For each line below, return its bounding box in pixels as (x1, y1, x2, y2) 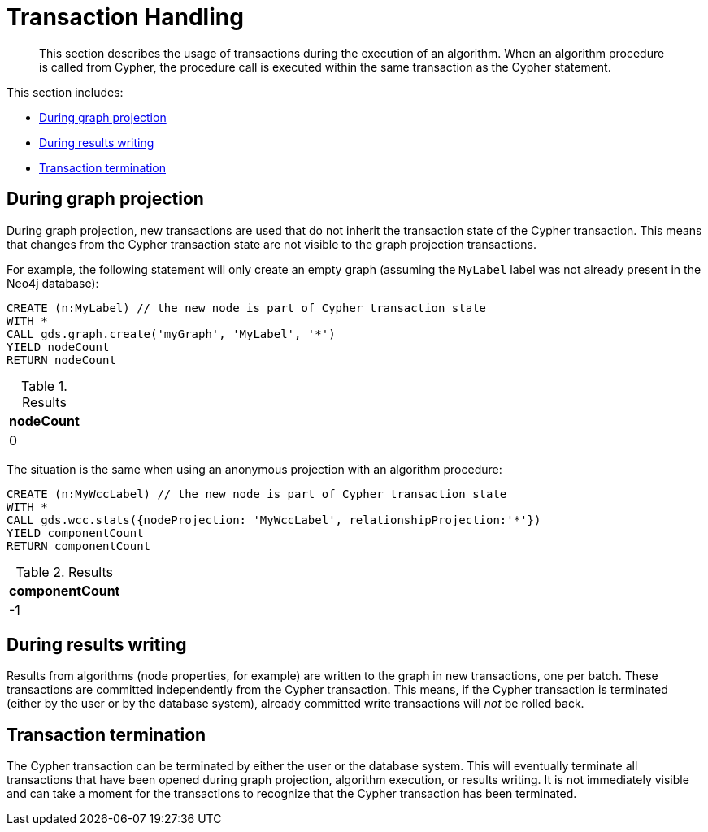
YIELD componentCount (7, 526, 144, 539)
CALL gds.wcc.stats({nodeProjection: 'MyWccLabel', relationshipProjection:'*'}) (7, 513, 541, 526)
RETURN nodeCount (7, 353, 116, 366)
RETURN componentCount (7, 539, 151, 552)
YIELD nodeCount (7, 340, 110, 353)
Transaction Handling (7, 3, 244, 31)
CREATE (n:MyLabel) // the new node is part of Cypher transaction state (7, 301, 487, 314)
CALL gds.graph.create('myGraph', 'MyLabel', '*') (7, 327, 336, 340)
